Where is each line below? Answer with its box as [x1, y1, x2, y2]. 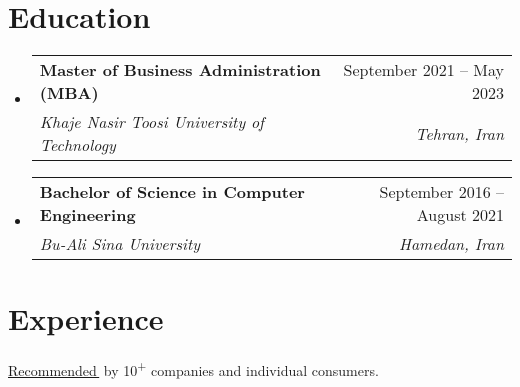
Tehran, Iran [415, 121, 504, 145]
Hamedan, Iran [399, 232, 504, 256]
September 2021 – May [343, 58, 504, 82]
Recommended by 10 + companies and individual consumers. [8, 357, 379, 380]
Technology [39, 133, 116, 157]
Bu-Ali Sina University [39, 232, 201, 256]
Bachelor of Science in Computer [39, 180, 305, 204]
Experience [8, 298, 164, 339]
